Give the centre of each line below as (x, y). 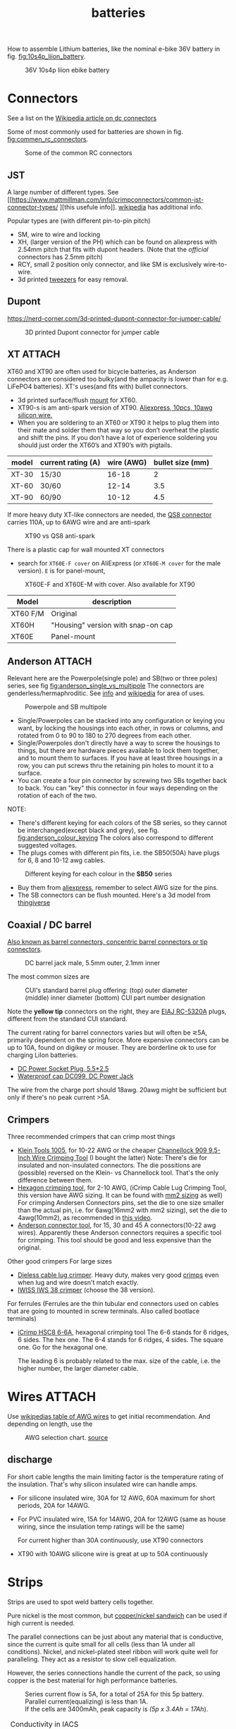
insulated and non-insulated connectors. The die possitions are (109, 1165)
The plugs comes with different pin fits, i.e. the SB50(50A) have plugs (118, 853)
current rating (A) (70, 462)
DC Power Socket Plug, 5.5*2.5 (63, 1069)
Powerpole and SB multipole (66, 707)
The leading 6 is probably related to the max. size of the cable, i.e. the (119, 1361)
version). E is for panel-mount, (61, 570)
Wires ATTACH (52, 1397)
